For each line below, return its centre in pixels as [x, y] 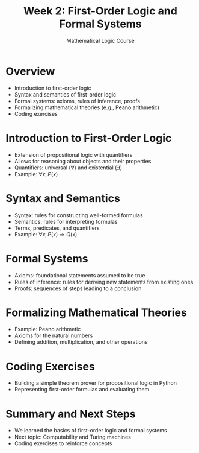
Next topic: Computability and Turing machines [73, 437]
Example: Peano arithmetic [47, 329]
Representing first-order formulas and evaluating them [82, 390]
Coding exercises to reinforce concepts [63, 443]
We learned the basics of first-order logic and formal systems [90, 431]
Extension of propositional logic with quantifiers [73, 154]
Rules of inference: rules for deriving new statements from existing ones [104, 282]
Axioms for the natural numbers [54, 335]
